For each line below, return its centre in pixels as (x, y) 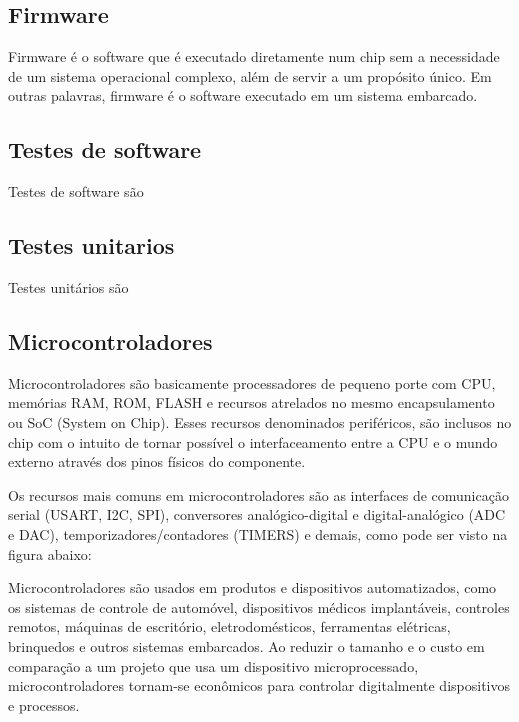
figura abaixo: (50, 553)
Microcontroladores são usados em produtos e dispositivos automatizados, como (252, 587)
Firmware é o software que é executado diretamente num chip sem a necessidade (254, 56)
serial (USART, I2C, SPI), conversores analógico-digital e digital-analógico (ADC (257, 514)
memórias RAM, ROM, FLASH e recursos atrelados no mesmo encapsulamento (251, 402)
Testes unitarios (91, 245)
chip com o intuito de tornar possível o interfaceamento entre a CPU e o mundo (253, 441)
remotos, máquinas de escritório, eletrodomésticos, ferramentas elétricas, (229, 626)
